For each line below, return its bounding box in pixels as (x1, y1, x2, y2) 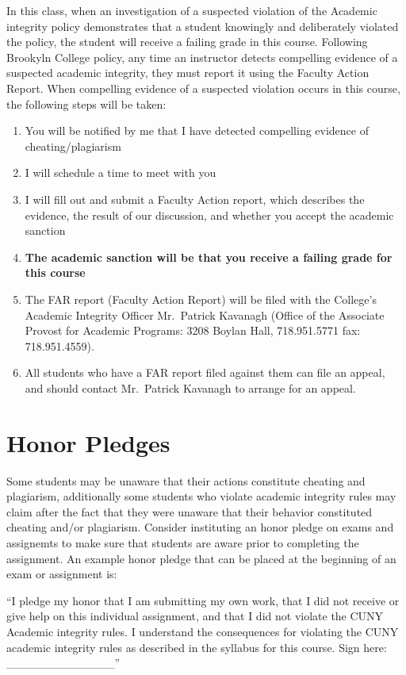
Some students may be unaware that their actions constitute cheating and (6, 472, 366, 489)
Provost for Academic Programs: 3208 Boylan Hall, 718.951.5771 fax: (25, 322, 361, 339)
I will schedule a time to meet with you (25, 164, 216, 181)
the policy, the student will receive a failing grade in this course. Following (6, 33, 368, 50)
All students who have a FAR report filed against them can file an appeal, (25, 364, 385, 381)
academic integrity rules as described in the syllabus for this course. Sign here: (6, 639, 387, 655)
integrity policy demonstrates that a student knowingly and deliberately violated (6, 17, 399, 34)
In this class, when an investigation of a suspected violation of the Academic (6, 2, 377, 18)
